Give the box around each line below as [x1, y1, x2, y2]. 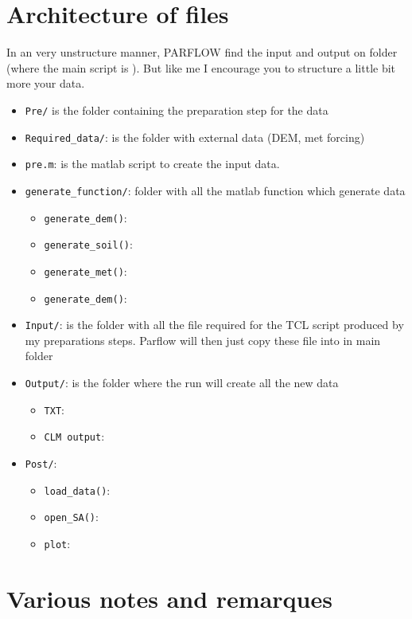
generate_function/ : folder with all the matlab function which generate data [25, 182, 406, 198]
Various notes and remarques [6, 582, 332, 614]
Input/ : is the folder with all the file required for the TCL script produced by [25, 316, 404, 333]
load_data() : [44, 481, 111, 498]
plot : [44, 535, 71, 551]
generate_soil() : [44, 236, 133, 253]
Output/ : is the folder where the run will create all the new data [25, 374, 339, 390]
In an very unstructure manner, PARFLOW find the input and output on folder [6, 44, 398, 61]
